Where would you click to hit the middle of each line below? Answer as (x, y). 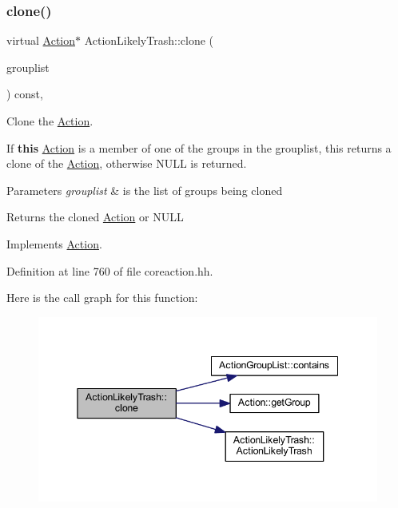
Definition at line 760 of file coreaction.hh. (110, 270)
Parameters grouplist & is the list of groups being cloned (145, 190)
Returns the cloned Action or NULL (95, 217)
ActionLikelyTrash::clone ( (149, 40)
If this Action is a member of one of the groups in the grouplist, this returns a (199, 147)
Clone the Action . (50, 121)
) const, (25, 94)
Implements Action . (54, 243)
